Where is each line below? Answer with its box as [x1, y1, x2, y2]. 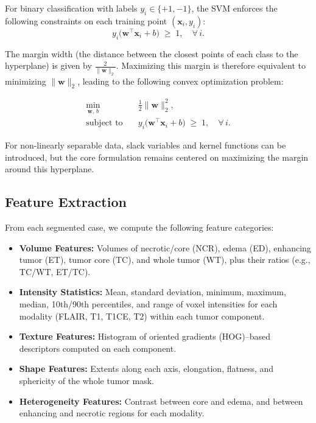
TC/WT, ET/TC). [19, 265, 91, 278]
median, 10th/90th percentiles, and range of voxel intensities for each [19, 297, 278, 310]
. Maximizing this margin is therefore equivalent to [116, 59, 306, 72]
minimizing [5, 74, 46, 87]
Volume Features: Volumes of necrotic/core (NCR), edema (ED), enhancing [19, 241, 311, 254]
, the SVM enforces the [191, 2, 278, 14]
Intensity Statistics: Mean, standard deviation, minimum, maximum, [19, 285, 286, 298]
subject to [86, 119, 123, 128]
